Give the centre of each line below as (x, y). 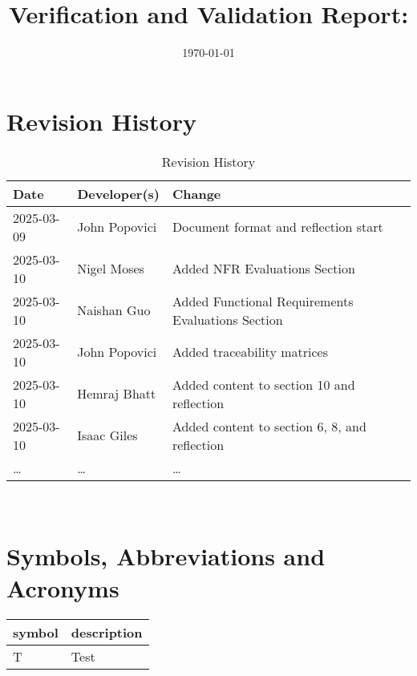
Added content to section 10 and (263, 384)
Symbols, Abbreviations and (166, 556)
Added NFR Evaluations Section (263, 269)
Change (196, 193)
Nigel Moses (111, 269)
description (107, 632)
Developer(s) (118, 193)
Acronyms (63, 587)
